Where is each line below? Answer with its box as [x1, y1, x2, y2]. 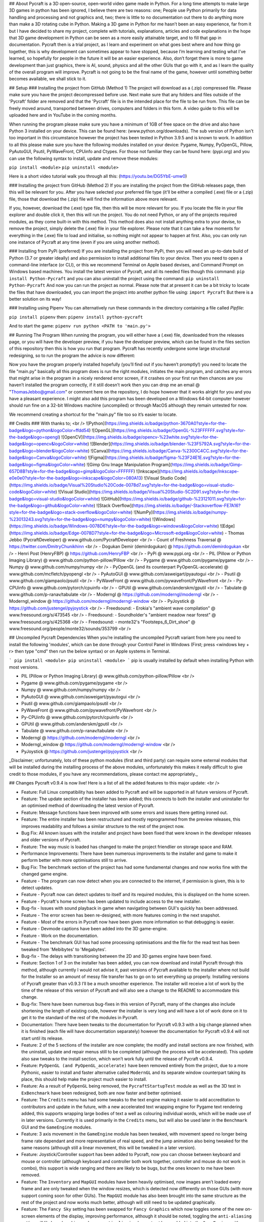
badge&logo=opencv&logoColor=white [9, 441, 88, 447]
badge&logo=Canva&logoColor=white [9, 455, 86, 460]
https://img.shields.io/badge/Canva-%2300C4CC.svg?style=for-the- [109, 448, 249, 454]
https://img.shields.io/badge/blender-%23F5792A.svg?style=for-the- [111, 441, 251, 447]
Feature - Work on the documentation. [21, 933, 99, 938]
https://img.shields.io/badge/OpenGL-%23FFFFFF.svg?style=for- [114, 427, 246, 433]
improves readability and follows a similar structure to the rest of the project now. [21, 823, 185, 829]
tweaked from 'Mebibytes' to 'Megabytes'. [21, 946, 107, 952]
